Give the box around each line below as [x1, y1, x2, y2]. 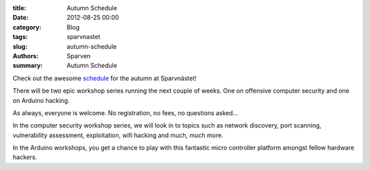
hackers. [12, 153, 38, 161]
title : [12, 4, 27, 12]
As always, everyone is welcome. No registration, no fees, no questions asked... [12, 108, 238, 117]
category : [12, 23, 42, 31]
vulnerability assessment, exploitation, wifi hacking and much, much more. [12, 131, 224, 139]
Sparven [66, 51, 91, 60]
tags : [12, 33, 28, 41]
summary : [12, 62, 43, 70]
